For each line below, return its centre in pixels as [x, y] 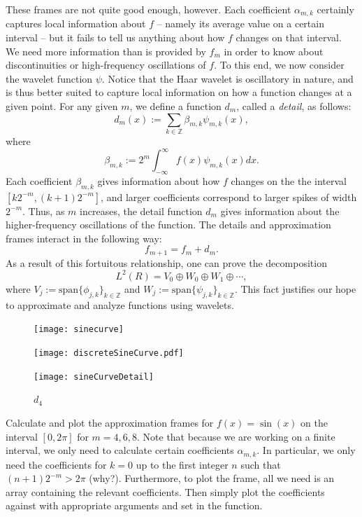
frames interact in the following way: [84, 238]
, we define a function [175, 106]
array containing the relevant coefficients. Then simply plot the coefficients [165, 491]
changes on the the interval [289, 180]
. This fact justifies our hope [295, 288]
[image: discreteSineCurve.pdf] [109, 353]
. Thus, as [44, 211]
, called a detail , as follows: [294, 106]
